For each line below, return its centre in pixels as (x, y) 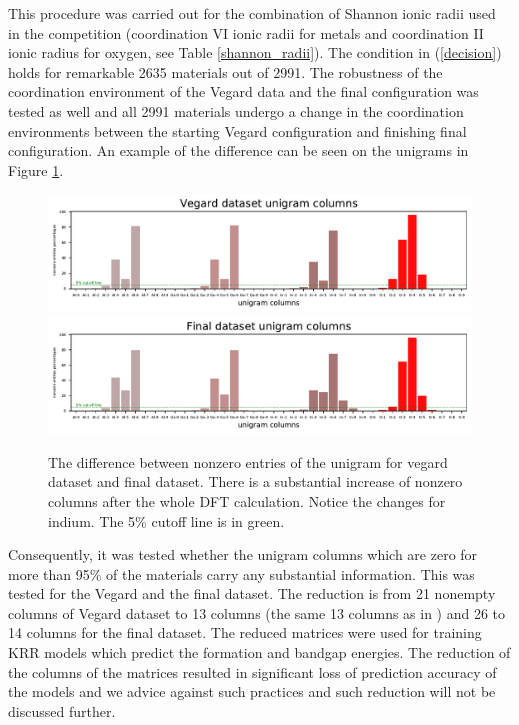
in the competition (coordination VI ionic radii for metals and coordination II (246, 32)
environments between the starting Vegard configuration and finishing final (237, 130)
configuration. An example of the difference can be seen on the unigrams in (238, 150)
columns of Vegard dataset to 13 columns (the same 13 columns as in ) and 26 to (257, 612)
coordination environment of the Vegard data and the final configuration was (243, 91)
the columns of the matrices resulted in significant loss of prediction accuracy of (252, 671)
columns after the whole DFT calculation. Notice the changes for (247, 500)
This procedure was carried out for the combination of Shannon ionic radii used (252, 13)
